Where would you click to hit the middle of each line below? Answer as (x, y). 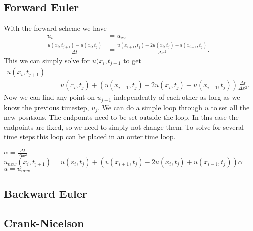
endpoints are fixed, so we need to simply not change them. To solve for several (124, 127)
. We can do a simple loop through (150, 107)
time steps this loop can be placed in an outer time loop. (90, 136)
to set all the (230, 107)
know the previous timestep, (47, 107)
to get (132, 60)
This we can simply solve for (47, 60)
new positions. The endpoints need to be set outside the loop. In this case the (121, 117)
